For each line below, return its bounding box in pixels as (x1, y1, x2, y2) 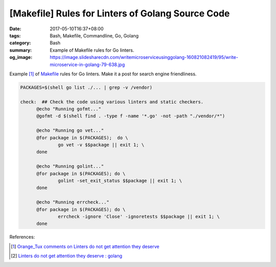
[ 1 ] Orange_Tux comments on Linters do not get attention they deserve (11, 243, 159, 250)
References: (9, 234, 35, 240)
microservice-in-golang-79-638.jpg (50, 61, 125, 68)
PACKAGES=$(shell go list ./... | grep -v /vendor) (20, 85, 153, 90)
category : (9, 40, 31, 46)
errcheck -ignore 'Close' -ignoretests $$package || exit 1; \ (58, 213, 220, 219)
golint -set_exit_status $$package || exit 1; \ (58, 177, 182, 183)
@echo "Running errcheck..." (36, 199, 109, 205)
